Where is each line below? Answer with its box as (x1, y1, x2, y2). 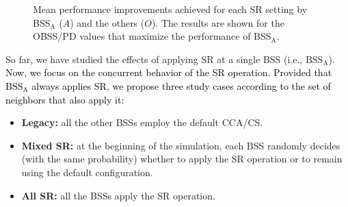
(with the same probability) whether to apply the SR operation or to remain (21, 151, 343, 166)
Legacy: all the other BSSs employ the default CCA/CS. (21, 115, 263, 130)
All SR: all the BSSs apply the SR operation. (21, 188, 215, 202)
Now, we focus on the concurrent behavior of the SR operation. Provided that (5, 65, 332, 80)
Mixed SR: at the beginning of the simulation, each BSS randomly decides (21, 138, 340, 152)
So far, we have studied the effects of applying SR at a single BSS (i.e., (5, 51, 303, 66)
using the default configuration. (21, 165, 153, 179)
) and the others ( (70, 15, 145, 29)
